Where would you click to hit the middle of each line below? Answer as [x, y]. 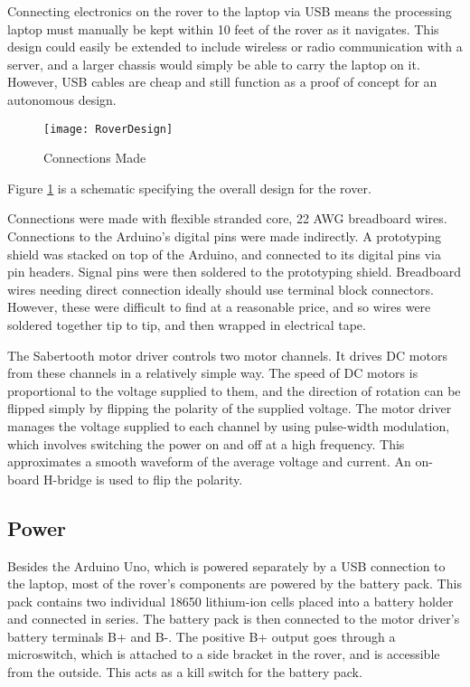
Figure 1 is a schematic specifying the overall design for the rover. [189, 188]
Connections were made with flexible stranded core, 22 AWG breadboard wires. [227, 218]
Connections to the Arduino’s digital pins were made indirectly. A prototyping [224, 236]
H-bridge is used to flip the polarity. [143, 479]
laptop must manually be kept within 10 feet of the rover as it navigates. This [223, 28]
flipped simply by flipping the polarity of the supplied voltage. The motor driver [230, 408]
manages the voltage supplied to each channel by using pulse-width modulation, [229, 425]
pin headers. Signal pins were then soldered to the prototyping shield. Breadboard [235, 272]
